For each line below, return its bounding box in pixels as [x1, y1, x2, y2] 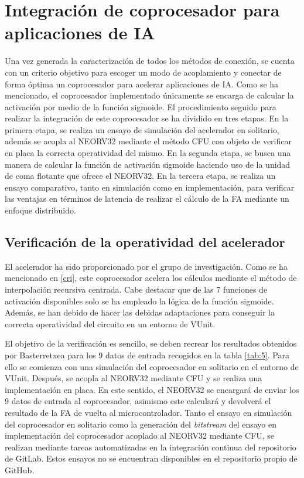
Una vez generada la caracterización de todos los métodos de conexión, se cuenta [5, 55, 295, 67]
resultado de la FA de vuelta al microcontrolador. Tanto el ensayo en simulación [5, 406, 292, 418]
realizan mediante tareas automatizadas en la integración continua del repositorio [5, 440, 296, 453]
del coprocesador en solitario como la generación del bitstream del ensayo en [5, 418, 276, 430]
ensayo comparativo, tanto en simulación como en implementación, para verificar [5, 181, 295, 193]
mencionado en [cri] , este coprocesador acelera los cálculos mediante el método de [5, 272, 297, 284]
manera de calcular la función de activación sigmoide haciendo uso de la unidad [5, 158, 291, 170]
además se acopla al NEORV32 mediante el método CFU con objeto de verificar [5, 135, 292, 147]
